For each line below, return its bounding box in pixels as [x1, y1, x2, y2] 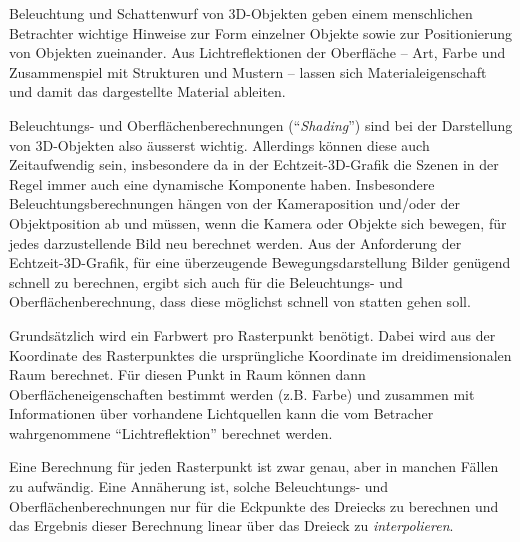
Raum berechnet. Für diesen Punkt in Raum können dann [9, 364, 366, 385]
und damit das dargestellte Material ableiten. [9, 81, 286, 102]
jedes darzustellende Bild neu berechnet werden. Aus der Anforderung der [9, 232, 462, 253]
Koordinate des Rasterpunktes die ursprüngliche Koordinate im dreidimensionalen [9, 344, 512, 365]
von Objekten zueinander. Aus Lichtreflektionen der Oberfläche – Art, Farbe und [9, 42, 506, 63]
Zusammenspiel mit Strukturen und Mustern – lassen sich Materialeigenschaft [9, 61, 487, 82]
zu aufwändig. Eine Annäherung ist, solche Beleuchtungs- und [9, 476, 389, 497]
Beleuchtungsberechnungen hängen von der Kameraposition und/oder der [9, 193, 460, 214]
